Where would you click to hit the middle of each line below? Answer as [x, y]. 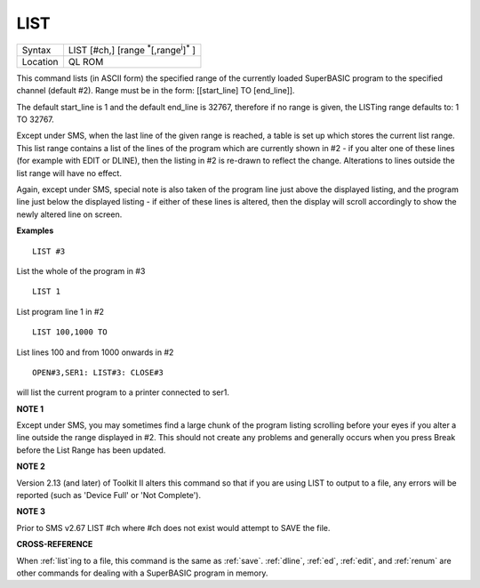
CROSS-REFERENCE [55, 544]
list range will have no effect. [69, 173]
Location [40, 61]
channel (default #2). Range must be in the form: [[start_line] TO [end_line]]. [156, 91]
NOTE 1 [30, 408]
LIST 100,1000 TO [70, 332]
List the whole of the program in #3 [81, 270]
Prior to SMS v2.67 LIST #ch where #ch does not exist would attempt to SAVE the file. [173, 528]
